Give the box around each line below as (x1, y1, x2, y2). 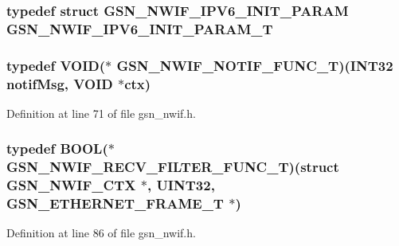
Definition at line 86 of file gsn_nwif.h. (6, 225, 196, 241)
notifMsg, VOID (6, 73, 113, 93)
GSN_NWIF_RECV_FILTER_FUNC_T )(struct (6, 157, 339, 177)
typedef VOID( (6, 55, 106, 75)
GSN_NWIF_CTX (6, 175, 136, 195)
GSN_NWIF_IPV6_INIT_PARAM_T (6, 18, 273, 38)
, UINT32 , (147, 175, 215, 195)
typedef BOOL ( (6, 139, 108, 158)
